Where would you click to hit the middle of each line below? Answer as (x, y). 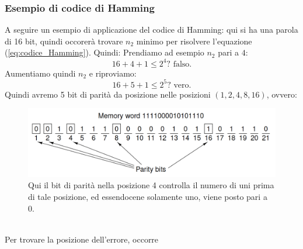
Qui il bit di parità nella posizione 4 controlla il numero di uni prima (151, 185)
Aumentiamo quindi (40, 73)
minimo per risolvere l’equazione (194, 41)
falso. (182, 64)
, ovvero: (282, 94)
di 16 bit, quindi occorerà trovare (64, 41)
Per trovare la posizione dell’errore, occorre (82, 239)
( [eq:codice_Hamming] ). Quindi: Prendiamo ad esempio (105, 52)
